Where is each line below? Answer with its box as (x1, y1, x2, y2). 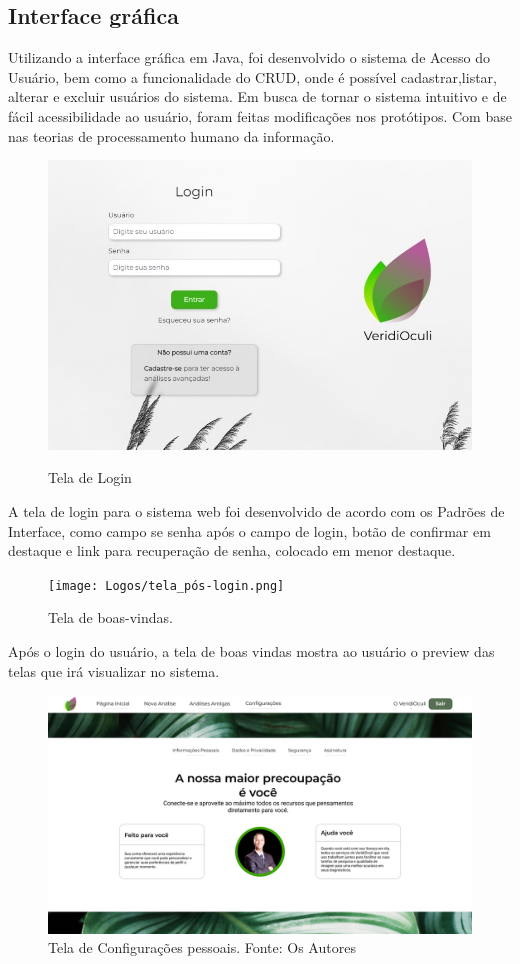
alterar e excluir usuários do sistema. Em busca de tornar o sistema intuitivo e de (8, 86, 507, 107)
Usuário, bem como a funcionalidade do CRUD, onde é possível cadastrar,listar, (8, 66, 497, 87)
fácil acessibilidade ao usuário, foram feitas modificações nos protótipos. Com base (8, 105, 512, 126)
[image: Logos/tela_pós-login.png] (48, 578, 285, 593)
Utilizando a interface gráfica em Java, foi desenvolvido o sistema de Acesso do (8, 47, 491, 68)
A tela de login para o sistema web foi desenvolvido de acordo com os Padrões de (8, 500, 505, 521)
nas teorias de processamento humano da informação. (8, 125, 335, 146)
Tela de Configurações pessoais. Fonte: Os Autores (48, 937, 356, 958)
